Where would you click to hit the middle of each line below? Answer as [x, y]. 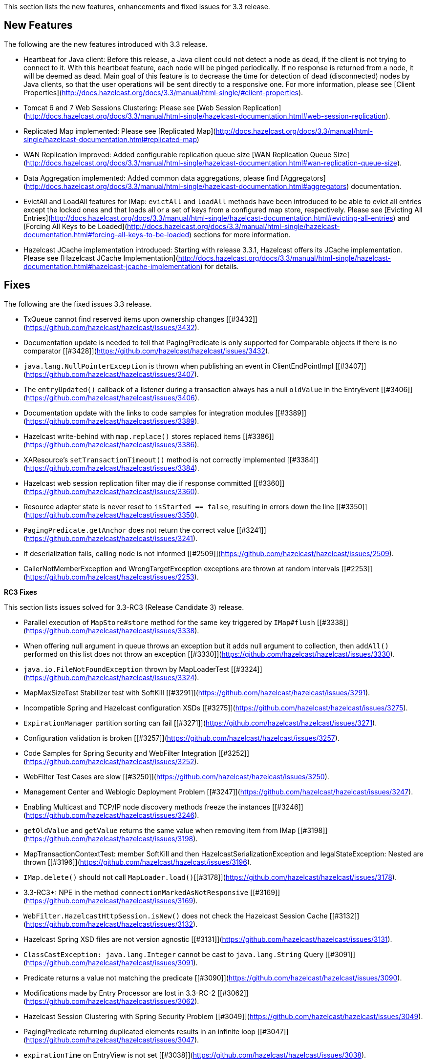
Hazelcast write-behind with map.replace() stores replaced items [132, 436]
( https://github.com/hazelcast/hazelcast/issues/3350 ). [111, 515]
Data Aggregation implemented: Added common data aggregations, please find [151, 178]
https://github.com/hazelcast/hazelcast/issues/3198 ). [112, 838]
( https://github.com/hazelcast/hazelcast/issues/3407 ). [111, 374]
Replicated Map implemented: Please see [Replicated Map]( [120, 131]
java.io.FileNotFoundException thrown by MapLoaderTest [126, 669]
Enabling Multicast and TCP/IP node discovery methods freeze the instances [147, 807]
